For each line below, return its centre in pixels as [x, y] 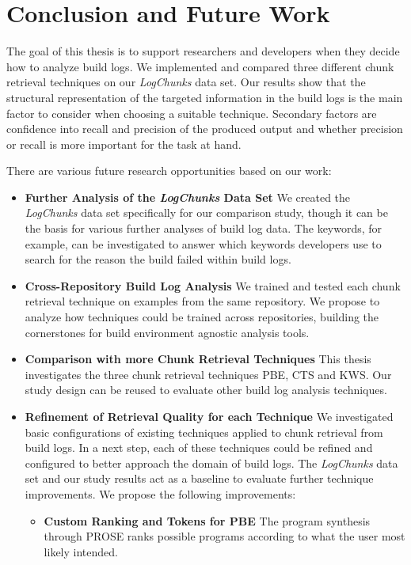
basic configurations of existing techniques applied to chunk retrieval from [204, 432]
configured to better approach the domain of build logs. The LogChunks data [211, 463]
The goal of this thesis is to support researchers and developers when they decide [203, 51]
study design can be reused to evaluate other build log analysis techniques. [206, 390]
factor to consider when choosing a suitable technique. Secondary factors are [192, 113]
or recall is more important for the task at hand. [124, 144]
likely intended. [81, 551]
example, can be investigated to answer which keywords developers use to [203, 243]
